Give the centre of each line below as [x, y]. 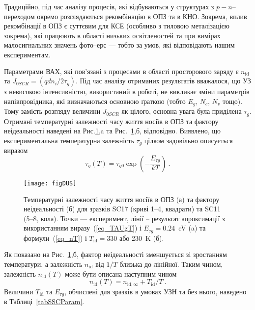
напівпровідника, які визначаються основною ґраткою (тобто [95, 101]
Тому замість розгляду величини [52, 111]
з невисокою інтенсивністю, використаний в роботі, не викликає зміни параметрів [127, 91]
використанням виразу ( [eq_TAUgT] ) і [83, 228]
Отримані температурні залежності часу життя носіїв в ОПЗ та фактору [111, 121]
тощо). [233, 101]
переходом [19, 16]
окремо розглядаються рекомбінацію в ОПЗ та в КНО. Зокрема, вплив [142, 16]
